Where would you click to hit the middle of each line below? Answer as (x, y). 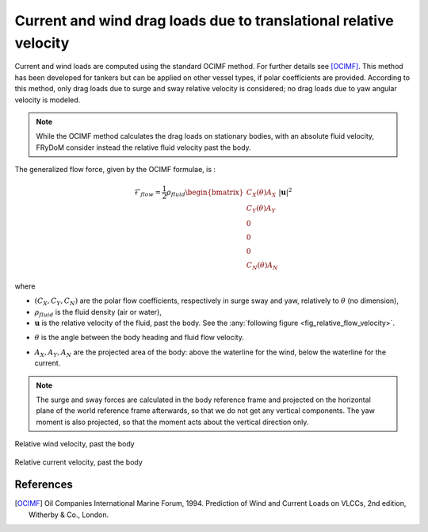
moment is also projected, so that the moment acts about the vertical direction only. (172, 422)
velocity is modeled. (48, 100)
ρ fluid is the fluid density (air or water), (98, 313)
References (44, 485)
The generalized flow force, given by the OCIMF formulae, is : (115, 170)
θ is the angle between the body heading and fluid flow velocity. (139, 338)
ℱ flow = (147, 193)
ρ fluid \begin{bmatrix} (205, 193)
